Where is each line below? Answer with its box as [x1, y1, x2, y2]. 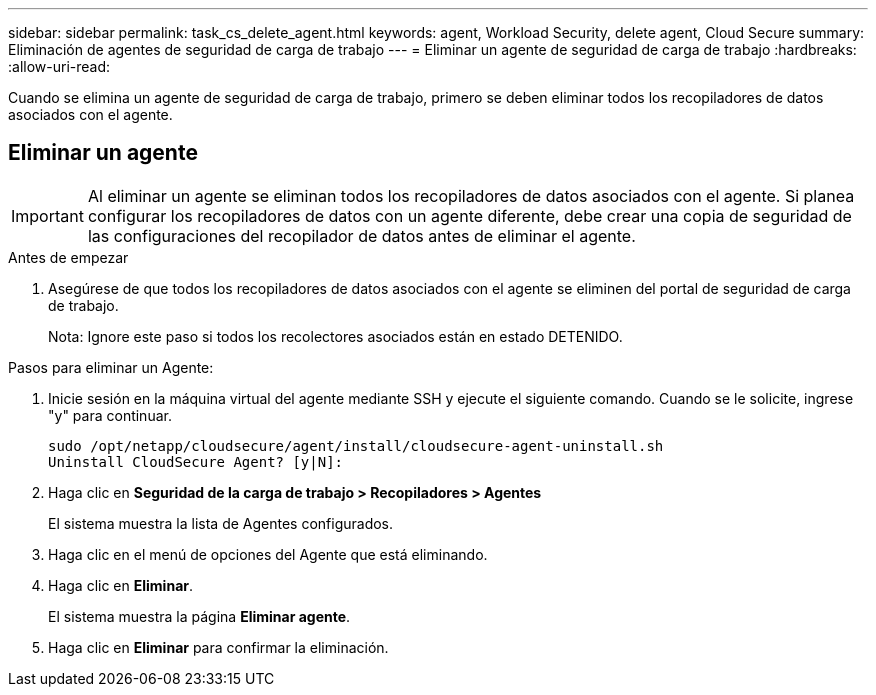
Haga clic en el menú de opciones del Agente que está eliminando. [48, 545, 488, 563]
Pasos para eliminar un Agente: [8, 358, 214, 376]
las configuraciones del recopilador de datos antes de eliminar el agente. [87, 225, 636, 246]
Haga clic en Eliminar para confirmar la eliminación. [48, 638, 389, 656]
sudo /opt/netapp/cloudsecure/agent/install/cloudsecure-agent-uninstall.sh [48, 437, 664, 454]
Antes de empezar [8, 248, 129, 266]
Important [11, 205, 84, 226]
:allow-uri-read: [8, 58, 111, 75]
